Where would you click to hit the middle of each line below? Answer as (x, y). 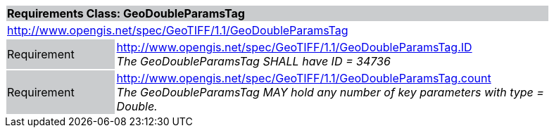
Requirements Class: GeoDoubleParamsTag (126, 13)
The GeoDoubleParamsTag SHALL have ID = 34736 (253, 61)
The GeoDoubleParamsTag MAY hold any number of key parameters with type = (330, 92)
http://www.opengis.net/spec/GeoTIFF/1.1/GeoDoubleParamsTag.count (304, 78)
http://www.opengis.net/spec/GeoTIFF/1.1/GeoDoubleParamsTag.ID (294, 47)
